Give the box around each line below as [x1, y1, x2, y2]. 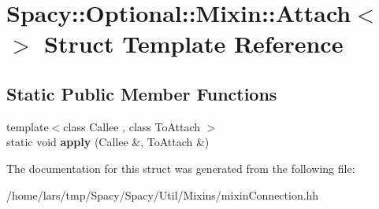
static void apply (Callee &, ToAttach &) [6, 134, 210, 150]
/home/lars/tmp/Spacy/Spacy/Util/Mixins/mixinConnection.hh [6, 186, 319, 203]
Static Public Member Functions [6, 81, 277, 105]
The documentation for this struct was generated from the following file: [6, 159, 355, 176]
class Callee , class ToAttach [63, 118, 201, 134]
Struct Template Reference [44, 27, 344, 60]
